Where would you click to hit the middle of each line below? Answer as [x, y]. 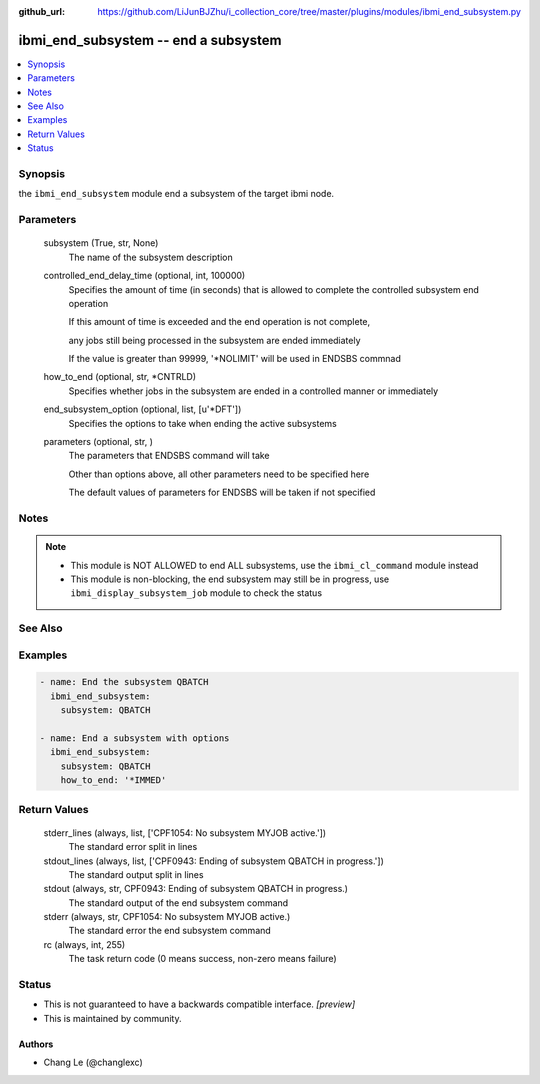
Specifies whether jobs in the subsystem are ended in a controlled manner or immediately [253, 391]
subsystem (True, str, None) [101, 243]
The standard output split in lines [136, 874]
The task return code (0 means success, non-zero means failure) [202, 959]
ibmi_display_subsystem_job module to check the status [196, 593]
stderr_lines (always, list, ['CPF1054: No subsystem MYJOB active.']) [185, 832]
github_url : [41, 11]
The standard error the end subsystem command [170, 931]
